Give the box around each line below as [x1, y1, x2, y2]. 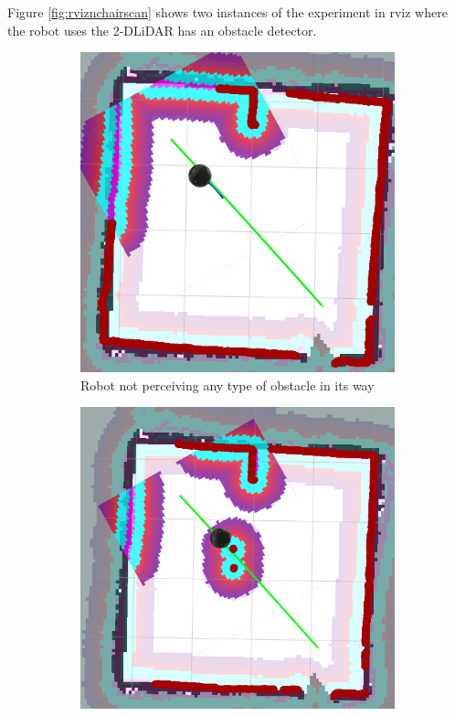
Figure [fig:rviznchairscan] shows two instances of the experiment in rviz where [7, 3, 448, 21]
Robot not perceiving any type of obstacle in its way [80, 375, 375, 394]
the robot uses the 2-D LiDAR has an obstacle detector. [7, 20, 317, 39]
